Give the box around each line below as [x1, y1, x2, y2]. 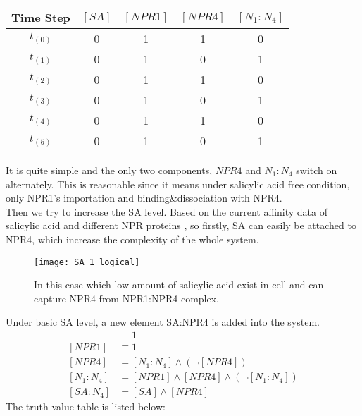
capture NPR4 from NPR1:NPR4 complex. [34, 290, 219, 305]
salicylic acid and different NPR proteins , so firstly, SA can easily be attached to [6, 218, 356, 233]
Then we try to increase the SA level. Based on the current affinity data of [6, 204, 328, 219]
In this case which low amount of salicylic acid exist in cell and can [34, 277, 324, 292]
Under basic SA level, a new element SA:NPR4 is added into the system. [6, 314, 320, 329]
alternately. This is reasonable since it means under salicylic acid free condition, [6, 176, 350, 191]
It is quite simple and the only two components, [6, 163, 213, 177]
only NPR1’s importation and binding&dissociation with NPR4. [6, 190, 282, 205]
